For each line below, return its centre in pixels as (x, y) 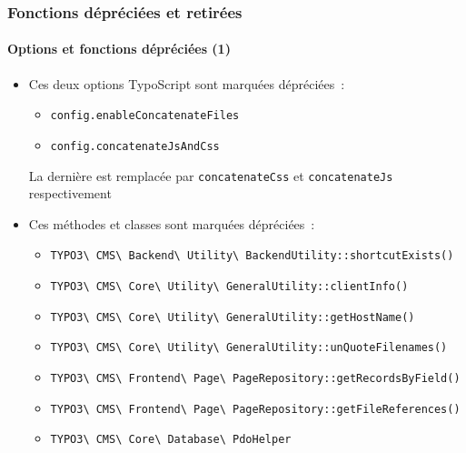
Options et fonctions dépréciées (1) (119, 49)
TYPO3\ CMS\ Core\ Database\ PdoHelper (171, 440)
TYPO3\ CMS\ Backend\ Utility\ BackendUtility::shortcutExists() (252, 256)
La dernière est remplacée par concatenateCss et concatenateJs (211, 175)
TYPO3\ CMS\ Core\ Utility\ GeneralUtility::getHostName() (233, 317)
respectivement (70, 193)
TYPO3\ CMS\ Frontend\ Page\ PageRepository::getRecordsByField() (255, 379)
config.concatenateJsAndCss (135, 146)
